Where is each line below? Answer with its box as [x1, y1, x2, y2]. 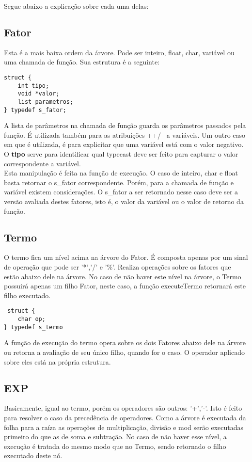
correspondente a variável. [4, 158, 81, 168]
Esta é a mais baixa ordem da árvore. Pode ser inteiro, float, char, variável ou [4, 47, 235, 57]
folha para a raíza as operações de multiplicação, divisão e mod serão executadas [4, 422, 244, 432]
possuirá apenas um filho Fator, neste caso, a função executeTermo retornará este [4, 281, 246, 291]
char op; [17, 316, 46, 323]
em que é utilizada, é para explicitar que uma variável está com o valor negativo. [4, 139, 244, 149]
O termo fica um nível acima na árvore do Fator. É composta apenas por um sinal [4, 252, 248, 262]
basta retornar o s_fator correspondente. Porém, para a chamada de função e [4, 177, 234, 187]
